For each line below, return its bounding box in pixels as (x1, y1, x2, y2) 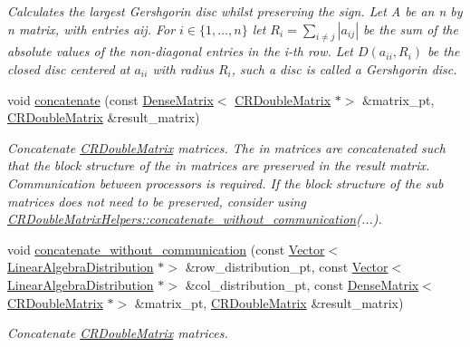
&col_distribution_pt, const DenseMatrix (185, 275, 419, 294)
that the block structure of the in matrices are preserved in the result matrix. (7, 156, 430, 175)
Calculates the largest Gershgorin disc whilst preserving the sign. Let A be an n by (7, 2, 463, 20)
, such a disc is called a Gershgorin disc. (231, 59, 457, 78)
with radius (152, 59, 214, 78)
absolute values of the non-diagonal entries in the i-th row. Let (7, 42, 353, 61)
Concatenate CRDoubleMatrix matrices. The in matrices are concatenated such (7, 138, 446, 157)
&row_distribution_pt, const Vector (185, 257, 388, 276)
